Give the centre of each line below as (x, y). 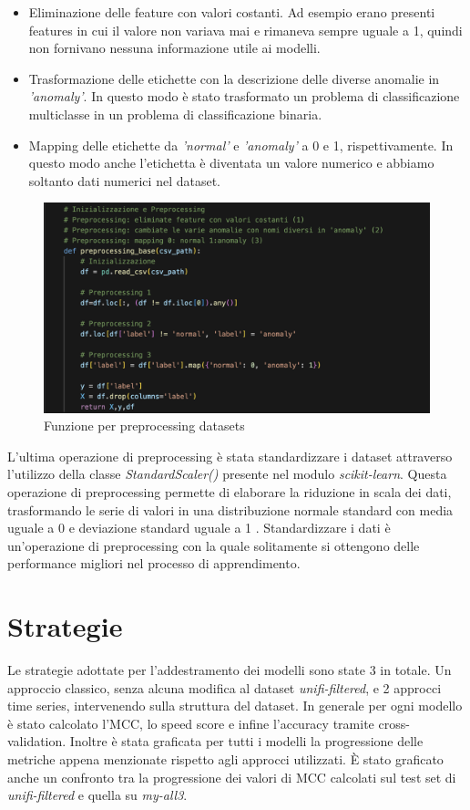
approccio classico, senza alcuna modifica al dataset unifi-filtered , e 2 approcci (225, 687)
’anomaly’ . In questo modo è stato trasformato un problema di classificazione (244, 96)
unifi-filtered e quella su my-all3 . (97, 795)
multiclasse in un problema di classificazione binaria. (175, 114)
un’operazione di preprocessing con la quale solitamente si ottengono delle (214, 545)
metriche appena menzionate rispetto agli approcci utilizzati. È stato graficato (225, 759)
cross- (394, 723)
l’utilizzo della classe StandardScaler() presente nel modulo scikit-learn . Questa (227, 474)
